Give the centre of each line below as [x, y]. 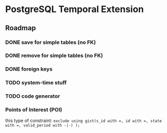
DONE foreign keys [29, 69]
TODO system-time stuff [36, 83]
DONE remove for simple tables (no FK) [54, 55]
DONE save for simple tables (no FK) [51, 42]
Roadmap [21, 28]
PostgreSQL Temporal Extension [75, 9]
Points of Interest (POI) [34, 110]
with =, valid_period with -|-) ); [43, 125]
